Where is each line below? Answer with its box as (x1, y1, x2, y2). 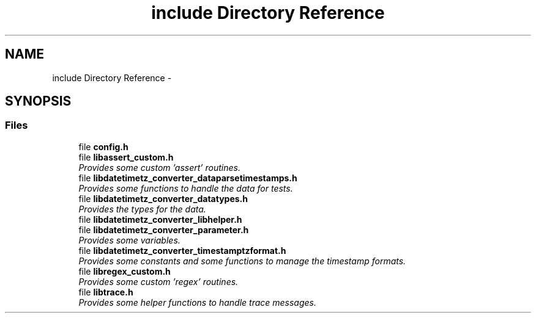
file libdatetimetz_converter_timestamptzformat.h (78, 245, 286, 256)
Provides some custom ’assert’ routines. (78, 162, 240, 173)
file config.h (78, 141, 128, 152)
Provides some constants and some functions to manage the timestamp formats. (78, 255, 406, 266)
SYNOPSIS (5, 93, 72, 109)
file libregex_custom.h (78, 266, 171, 276)
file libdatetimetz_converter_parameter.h (78, 224, 249, 235)
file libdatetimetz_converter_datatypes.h (78, 193, 248, 204)
